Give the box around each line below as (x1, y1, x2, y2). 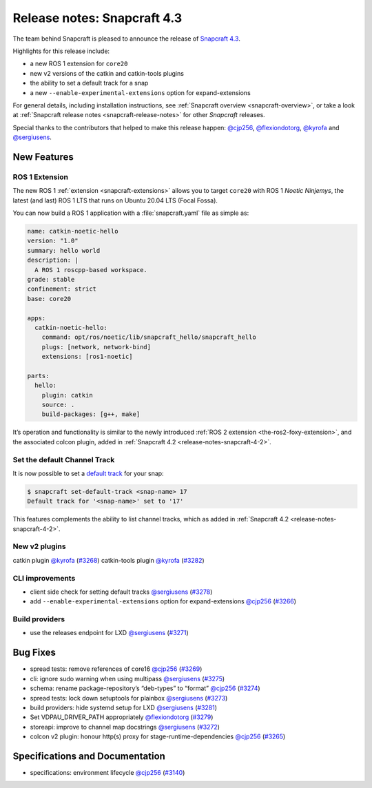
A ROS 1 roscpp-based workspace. (34, 266, 147, 273)
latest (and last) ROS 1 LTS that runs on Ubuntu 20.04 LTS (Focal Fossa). (12, 196, 218, 205)
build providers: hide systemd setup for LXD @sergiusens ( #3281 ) (30, 703, 217, 712)
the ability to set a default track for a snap (30, 79, 149, 87)
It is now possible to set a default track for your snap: (12, 469, 165, 477)
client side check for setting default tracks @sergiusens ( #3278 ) (30, 588, 213, 596)
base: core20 (27, 295, 72, 302)
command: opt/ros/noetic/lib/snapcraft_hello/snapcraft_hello (41, 333, 256, 341)
